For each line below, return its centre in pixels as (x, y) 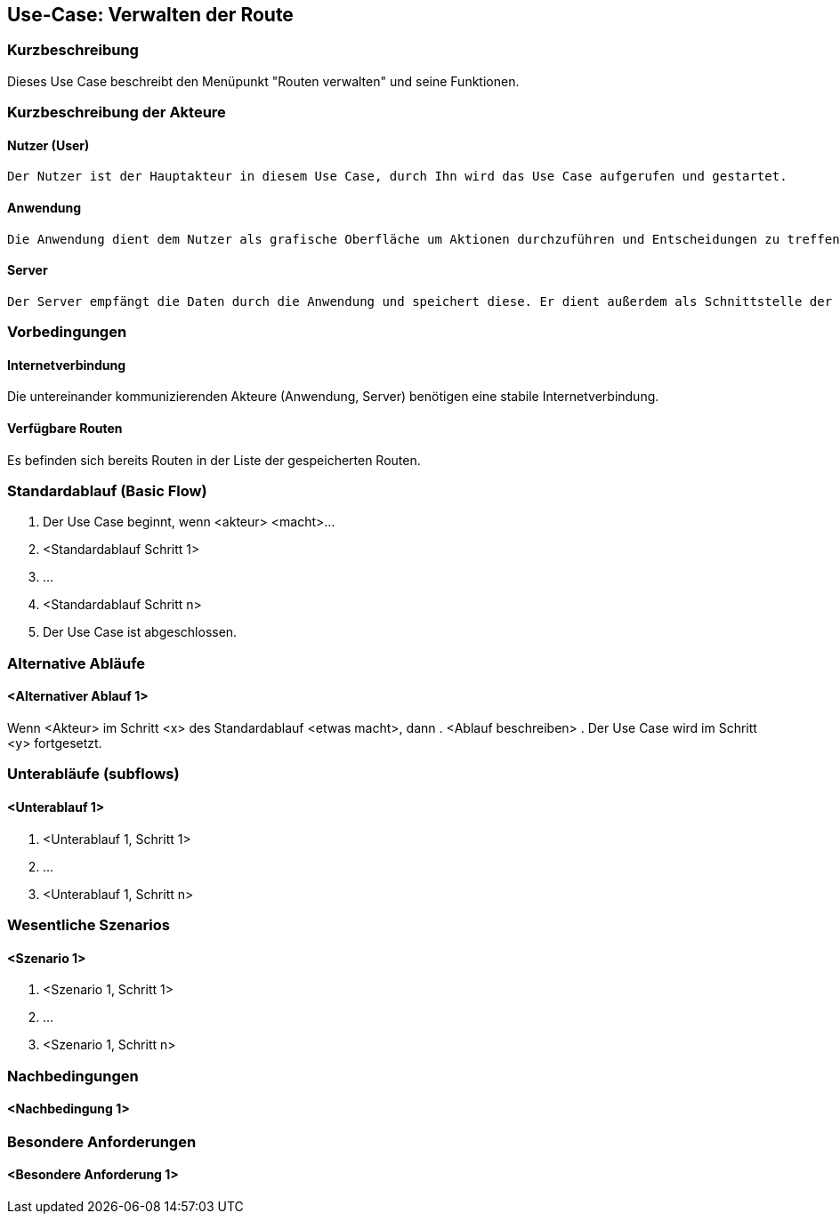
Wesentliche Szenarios (89, 924)
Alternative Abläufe (77, 663)
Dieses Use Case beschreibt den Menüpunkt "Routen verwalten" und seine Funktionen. (263, 81)
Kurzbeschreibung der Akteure (117, 112)
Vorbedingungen (67, 332)
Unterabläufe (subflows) (93, 774)
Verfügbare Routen (65, 429)
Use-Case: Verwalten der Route (150, 15)
